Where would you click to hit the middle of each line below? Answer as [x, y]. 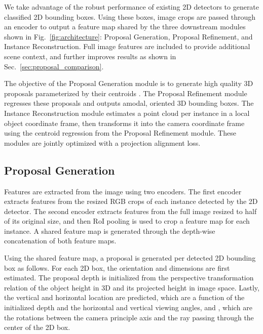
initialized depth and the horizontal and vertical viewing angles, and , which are [128, 307]
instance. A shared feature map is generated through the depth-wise [110, 231]
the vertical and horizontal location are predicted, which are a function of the [124, 297]
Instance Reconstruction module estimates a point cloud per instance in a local [127, 113]
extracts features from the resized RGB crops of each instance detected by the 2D [131, 201]
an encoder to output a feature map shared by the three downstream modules [125, 27]
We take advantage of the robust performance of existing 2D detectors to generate [132, 7]
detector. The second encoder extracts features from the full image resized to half [130, 211]
